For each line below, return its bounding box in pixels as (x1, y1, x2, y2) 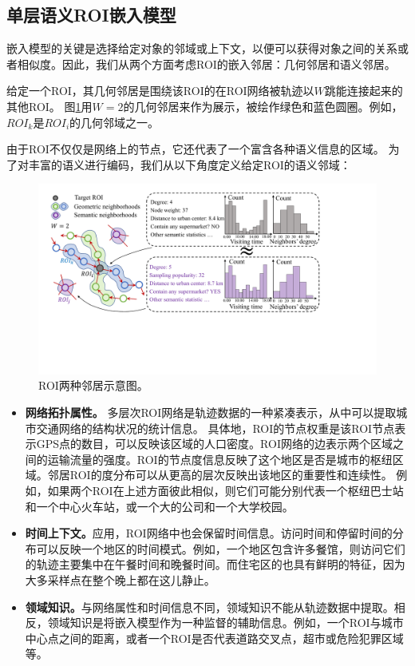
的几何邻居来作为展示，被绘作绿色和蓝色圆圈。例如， (123, 97, 403, 114)
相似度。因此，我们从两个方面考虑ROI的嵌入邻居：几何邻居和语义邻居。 (17, 55, 396, 72)
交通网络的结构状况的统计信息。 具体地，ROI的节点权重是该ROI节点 (36, 419, 395, 436)
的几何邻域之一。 (69, 113, 160, 130)
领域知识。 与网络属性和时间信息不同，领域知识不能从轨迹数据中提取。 (25, 598, 394, 615)
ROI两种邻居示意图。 (38, 377, 148, 394)
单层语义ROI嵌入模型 (6, 2, 176, 27)
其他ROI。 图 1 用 (6, 97, 93, 114)
